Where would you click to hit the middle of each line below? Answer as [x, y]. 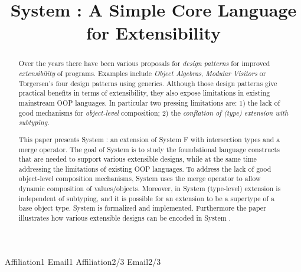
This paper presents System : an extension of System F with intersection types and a [149, 139]
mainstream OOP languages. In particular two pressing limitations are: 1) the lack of [149, 102]
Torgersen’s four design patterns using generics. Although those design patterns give [148, 83]
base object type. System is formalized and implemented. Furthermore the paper [142, 208]
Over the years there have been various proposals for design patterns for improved [144, 63]
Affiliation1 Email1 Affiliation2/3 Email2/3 [83, 261]
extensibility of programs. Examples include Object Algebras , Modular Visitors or [142, 73]
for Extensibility [153, 33]
